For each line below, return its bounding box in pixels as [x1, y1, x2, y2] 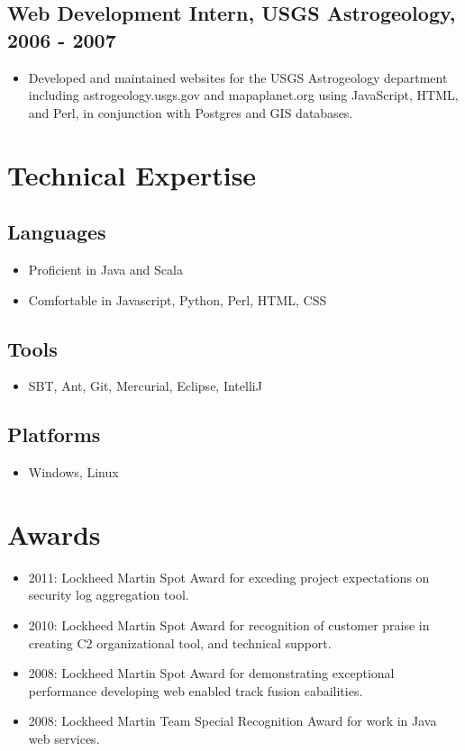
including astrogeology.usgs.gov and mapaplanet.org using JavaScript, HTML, [28, 86, 459, 104]
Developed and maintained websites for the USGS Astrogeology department [28, 68, 448, 86]
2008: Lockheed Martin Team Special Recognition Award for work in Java [28, 711, 437, 730]
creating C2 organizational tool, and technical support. [28, 633, 332, 652]
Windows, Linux [28, 463, 119, 482]
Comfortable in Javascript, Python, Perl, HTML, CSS [28, 290, 327, 309]
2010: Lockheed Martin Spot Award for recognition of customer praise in [28, 616, 430, 635]
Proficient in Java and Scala [28, 259, 183, 278]
